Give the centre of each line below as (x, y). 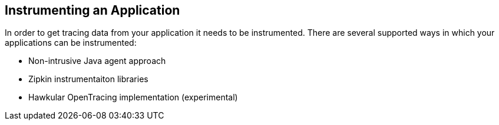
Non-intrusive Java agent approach (97, 61)
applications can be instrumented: (71, 43)
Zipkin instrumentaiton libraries (88, 79)
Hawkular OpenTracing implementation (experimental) (133, 97)
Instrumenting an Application (92, 10)
